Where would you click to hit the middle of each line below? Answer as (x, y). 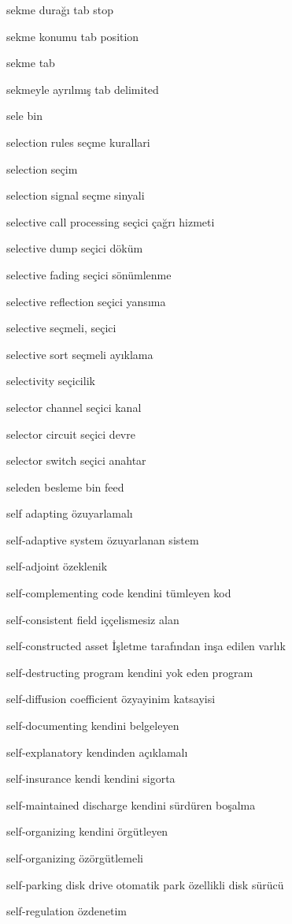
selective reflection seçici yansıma (86, 301)
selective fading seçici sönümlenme (89, 274)
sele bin (24, 116)
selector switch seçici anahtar (76, 460)
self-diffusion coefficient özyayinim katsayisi (111, 699)
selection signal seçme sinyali (76, 195)
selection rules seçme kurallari (78, 142)
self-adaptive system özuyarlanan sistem (103, 539)
